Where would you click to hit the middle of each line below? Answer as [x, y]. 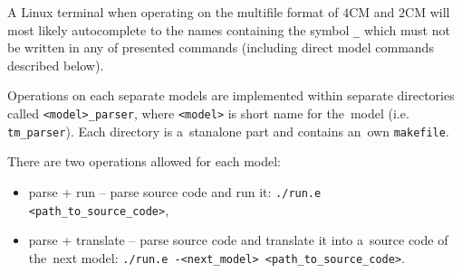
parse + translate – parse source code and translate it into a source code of [238, 240]
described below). [56, 65]
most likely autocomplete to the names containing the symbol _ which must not [229, 29]
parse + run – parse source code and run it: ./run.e [175, 191]
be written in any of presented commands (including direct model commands [221, 47]
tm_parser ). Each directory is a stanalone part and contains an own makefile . [228, 131]
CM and [372, 12]
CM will [428, 12]
